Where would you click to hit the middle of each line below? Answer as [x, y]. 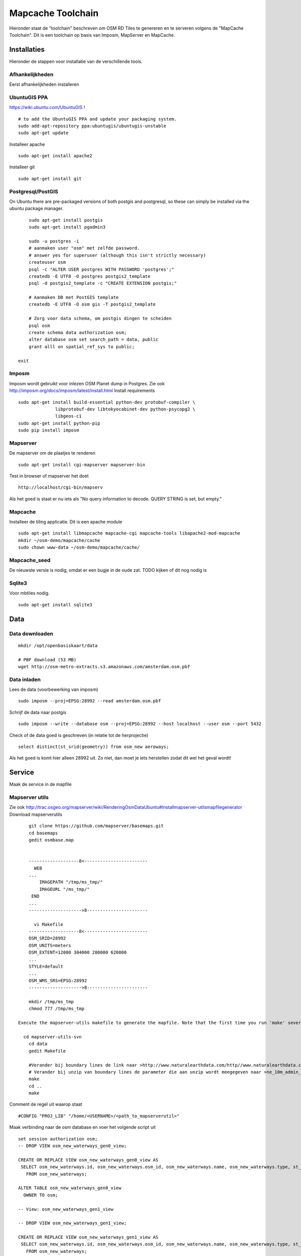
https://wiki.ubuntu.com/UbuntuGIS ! [47, 108]
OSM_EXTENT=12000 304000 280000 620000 [78, 953]
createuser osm [47, 262]
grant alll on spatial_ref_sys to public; [82, 346]
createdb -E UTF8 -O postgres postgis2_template [89, 276]
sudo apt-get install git [50, 179]
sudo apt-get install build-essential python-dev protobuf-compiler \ [107, 402]
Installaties [27, 49]
